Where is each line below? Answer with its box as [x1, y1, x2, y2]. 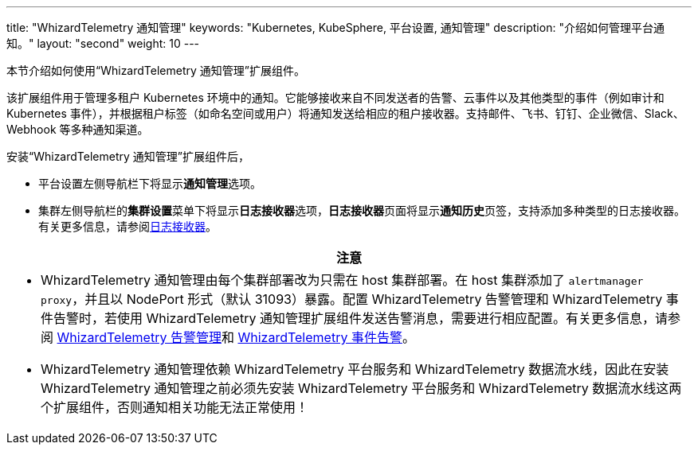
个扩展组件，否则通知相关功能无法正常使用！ [41, 399, 309, 415]
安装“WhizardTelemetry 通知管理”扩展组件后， [6, 150, 249, 163]
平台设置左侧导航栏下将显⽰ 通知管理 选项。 [38, 177, 261, 190]
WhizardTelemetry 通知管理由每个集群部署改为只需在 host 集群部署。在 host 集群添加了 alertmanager [41, 272, 644, 288]
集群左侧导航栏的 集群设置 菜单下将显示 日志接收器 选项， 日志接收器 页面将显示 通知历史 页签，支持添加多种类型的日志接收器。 [38, 204, 685, 217]
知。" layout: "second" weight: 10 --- [6, 37, 200, 50]
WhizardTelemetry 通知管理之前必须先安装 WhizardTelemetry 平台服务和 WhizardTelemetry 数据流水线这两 [41, 380, 682, 396]
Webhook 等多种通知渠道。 [6, 122, 149, 136]
